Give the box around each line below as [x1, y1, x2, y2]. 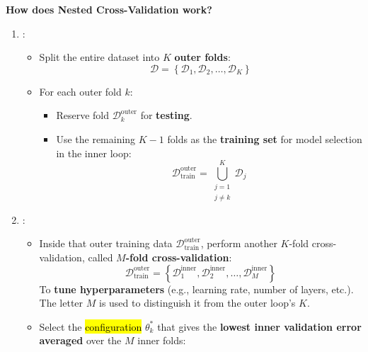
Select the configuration [39, 319, 142, 334]
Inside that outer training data [39, 236, 173, 251]
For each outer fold [39, 84, 122, 98]
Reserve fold [56, 108, 109, 123]
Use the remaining [56, 131, 136, 146]
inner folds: [137, 333, 186, 348]
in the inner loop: [56, 145, 132, 160]
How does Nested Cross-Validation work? [6, 2, 212, 16]
